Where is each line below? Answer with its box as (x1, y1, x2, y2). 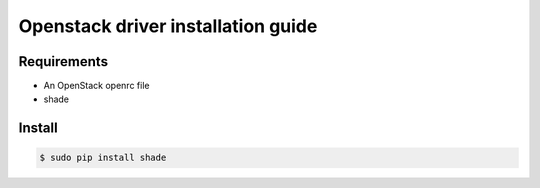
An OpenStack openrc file (43, 80, 150, 92)
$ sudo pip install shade (39, 152, 167, 164)
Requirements (18, 53, 109, 70)
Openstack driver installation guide (18, 15, 318, 37)
